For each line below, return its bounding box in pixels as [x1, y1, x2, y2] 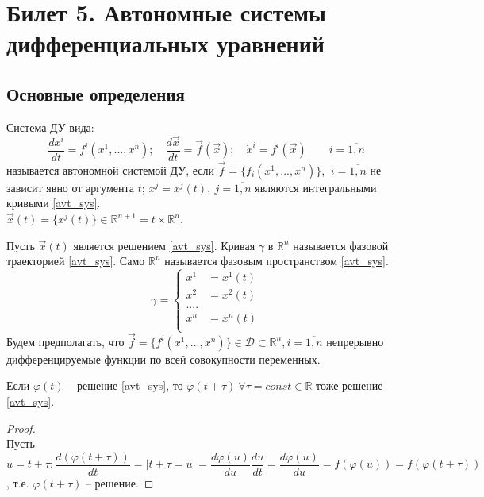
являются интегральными [255, 179, 377, 195]
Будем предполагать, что [6, 333, 125, 349]
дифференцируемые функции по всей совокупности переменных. [6, 350, 321, 367]
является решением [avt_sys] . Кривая [73, 237, 255, 253]
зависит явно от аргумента [6, 179, 134, 195]
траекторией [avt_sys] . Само [6, 252, 145, 269]
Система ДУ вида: [6, 118, 94, 135]
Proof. [6, 419, 36, 436]
